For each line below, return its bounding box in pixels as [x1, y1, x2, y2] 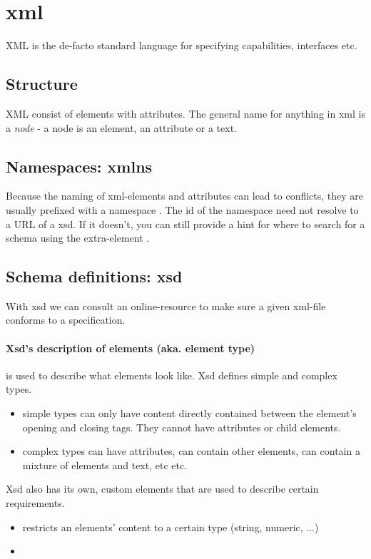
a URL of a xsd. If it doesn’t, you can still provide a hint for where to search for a [6, 216, 365, 231]
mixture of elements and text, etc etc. [22, 457, 188, 472]
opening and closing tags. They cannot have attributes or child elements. [22, 419, 341, 434]
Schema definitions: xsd [6, 265, 183, 287]
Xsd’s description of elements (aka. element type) [6, 340, 255, 355]
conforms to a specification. [6, 312, 126, 327]
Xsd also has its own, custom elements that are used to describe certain [6, 481, 319, 496]
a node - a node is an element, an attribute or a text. [6, 120, 237, 135]
